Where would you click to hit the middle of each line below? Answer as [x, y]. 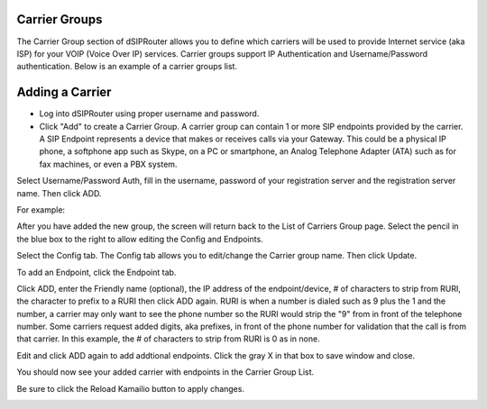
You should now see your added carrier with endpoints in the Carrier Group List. [165, 372]
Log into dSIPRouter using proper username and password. [149, 114]
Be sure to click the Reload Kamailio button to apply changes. [131, 388]
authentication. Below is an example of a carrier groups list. [127, 67]
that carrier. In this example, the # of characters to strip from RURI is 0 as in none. [168, 339]
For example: [41, 209]
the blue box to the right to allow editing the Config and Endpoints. [140, 239]
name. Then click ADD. [59, 193]
